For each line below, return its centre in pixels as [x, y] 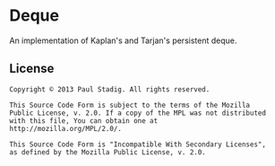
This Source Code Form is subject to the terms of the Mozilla [130, 105]
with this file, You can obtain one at [84, 121]
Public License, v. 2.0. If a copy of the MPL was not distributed [138, 113]
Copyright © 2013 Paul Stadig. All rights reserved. [110, 89]
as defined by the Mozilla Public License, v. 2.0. [107, 152]
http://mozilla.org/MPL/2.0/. [66, 128]
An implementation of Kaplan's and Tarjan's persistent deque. [123, 40]
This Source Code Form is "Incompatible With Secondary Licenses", [138, 144]
